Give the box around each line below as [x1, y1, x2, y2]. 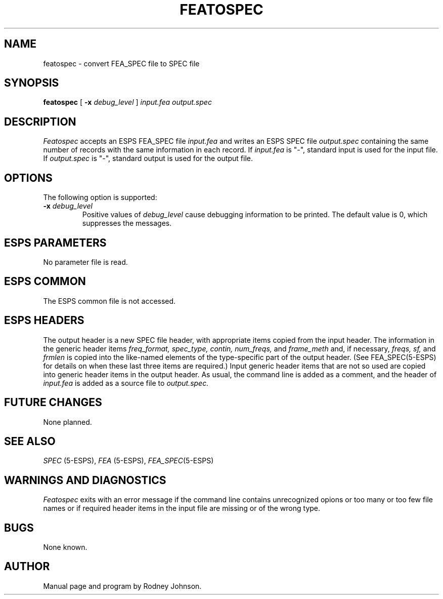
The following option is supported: [43, 193, 157, 202]
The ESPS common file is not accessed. [43, 296, 176, 305]
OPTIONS [4, 171, 53, 184]
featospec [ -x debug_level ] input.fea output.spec [43, 98, 212, 107]
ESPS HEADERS [4, 314, 84, 327]
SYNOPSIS [4, 76, 59, 90]
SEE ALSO [4, 434, 56, 448]
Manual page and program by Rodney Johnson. [43, 581, 202, 590]
